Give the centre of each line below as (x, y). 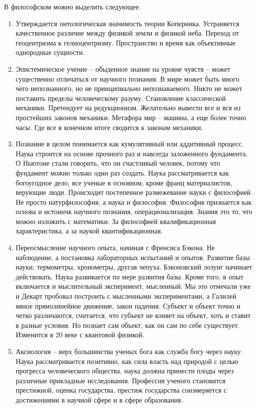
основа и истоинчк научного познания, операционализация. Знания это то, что (134, 211)
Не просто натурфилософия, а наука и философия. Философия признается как (133, 202)
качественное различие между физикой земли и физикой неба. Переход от (127, 33)
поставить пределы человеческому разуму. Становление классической (121, 98)
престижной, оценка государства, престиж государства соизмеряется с (121, 390)
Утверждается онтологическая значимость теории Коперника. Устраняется (128, 23)
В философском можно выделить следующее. (72, 6)
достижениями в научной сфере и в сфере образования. (99, 399)
